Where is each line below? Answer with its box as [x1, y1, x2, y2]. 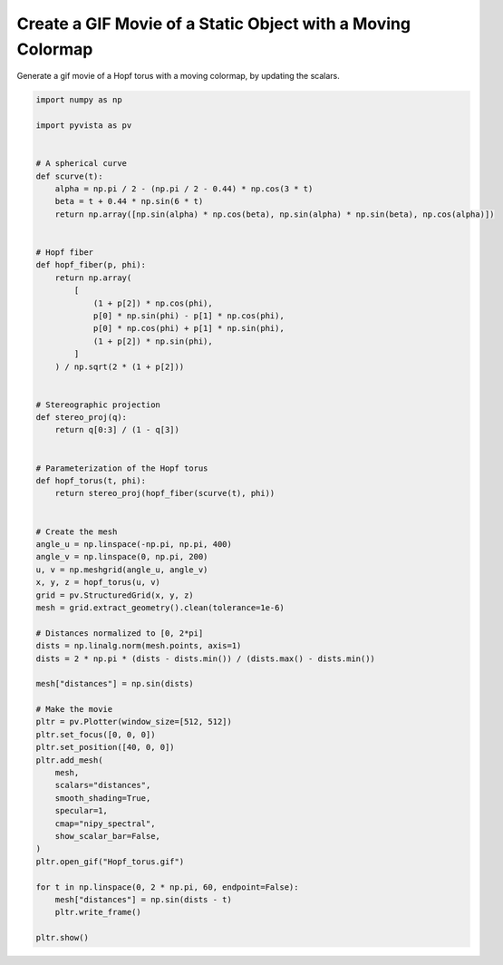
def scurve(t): [35, 171, 103, 181]
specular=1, [54, 805, 109, 816]
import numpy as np [35, 95, 122, 105]
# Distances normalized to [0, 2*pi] [35, 628, 204, 638]
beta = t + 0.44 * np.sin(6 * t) [54, 196, 204, 207]
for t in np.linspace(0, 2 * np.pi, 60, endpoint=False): [35, 882, 299, 892]
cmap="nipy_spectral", [54, 818, 156, 829]
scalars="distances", [54, 780, 151, 791]
